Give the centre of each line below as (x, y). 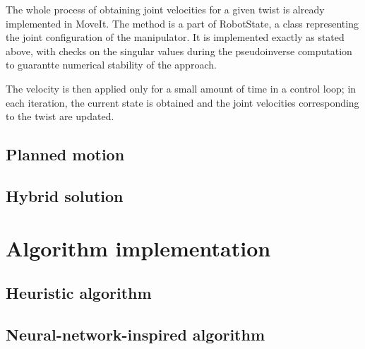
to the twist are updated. (60, 116)
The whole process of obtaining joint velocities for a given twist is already (165, 9)
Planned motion (65, 154)
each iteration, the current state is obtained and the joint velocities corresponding (182, 102)
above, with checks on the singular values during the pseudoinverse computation (179, 51)
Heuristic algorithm (79, 293)
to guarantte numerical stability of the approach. (111, 65)
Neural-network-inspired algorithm (136, 334)
